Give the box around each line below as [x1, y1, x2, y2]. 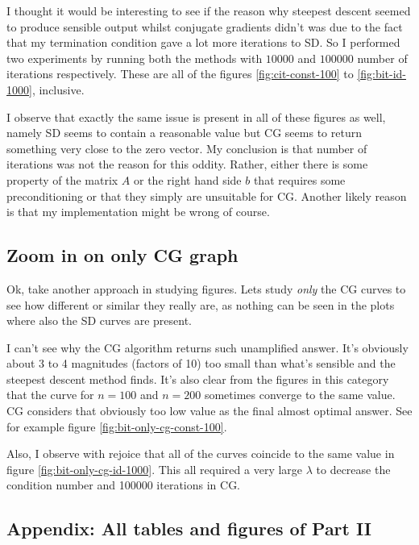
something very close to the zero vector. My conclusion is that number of [6, 139, 367, 156]
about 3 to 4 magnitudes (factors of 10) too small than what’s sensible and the [6, 355, 396, 372]
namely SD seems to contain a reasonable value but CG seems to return [6, 124, 362, 141]
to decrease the [316, 460, 391, 477]
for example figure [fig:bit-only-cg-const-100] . [6, 418, 227, 435]
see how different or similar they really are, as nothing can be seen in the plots [6, 296, 395, 313]
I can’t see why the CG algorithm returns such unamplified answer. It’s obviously [6, 339, 409, 356]
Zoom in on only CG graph [6, 243, 239, 268]
